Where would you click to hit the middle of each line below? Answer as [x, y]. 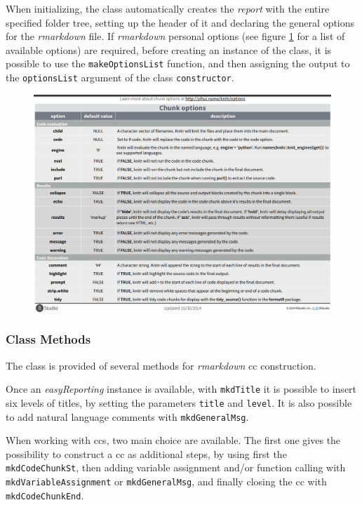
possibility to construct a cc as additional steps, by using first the [146, 453]
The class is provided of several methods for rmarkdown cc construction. [161, 365]
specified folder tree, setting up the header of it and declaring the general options [180, 22]
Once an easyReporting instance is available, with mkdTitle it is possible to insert [181, 389]
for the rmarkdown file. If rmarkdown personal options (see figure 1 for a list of [175, 36]
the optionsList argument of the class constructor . [120, 78]
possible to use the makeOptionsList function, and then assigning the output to [178, 63]
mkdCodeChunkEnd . [45, 495]
